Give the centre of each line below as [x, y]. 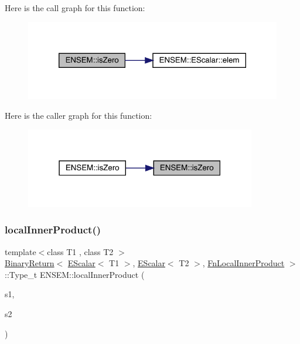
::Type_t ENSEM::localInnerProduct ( [75, 274]
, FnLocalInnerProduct [243, 263]
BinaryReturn [30, 263]
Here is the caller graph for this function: [79, 115]
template [21, 251]
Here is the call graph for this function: [75, 8]
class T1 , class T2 [80, 251]
